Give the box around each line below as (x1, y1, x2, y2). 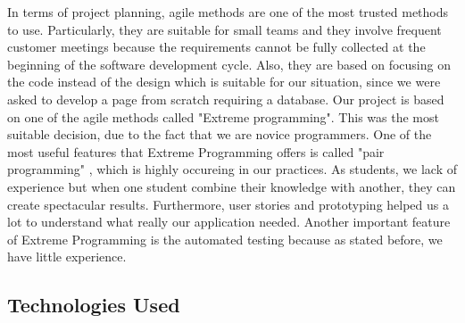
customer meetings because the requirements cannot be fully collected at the (7, 37, 426, 56)
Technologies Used (7, 291, 180, 319)
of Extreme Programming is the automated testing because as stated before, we (7, 229, 443, 248)
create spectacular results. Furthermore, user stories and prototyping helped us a (7, 195, 449, 213)
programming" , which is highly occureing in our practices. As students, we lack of (7, 160, 457, 178)
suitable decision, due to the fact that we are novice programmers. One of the (7, 125, 432, 144)
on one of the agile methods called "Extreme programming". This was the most (7, 107, 439, 126)
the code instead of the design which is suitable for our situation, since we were (7, 72, 441, 91)
